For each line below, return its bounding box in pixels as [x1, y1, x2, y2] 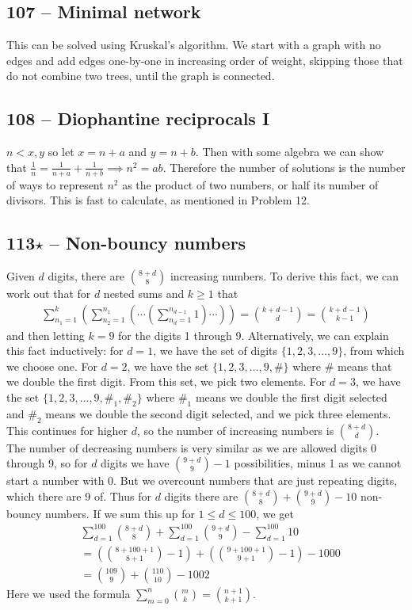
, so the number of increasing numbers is [137, 421, 334, 438]
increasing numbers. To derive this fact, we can [170, 268, 399, 284]
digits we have [101, 455, 170, 471]
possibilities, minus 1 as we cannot [234, 455, 402, 471]
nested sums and [103, 285, 185, 301]
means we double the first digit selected [195, 389, 387, 405]
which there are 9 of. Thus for [6, 487, 151, 504]
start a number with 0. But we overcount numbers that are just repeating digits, [6, 472, 398, 489]
